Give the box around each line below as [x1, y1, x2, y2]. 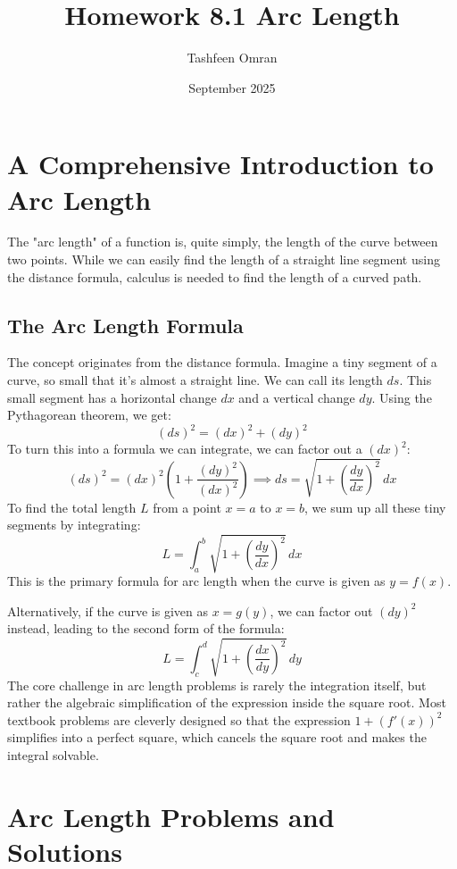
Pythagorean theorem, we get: [7, 405, 171, 424]
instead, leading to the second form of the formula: [7, 619, 285, 638]
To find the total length [7, 497, 137, 516]
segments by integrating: [7, 515, 141, 534]
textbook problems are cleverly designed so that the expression [7, 710, 351, 729]
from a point [153, 497, 221, 516]
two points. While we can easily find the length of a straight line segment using [7, 250, 440, 269]
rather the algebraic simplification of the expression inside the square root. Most [7, 693, 446, 712]
